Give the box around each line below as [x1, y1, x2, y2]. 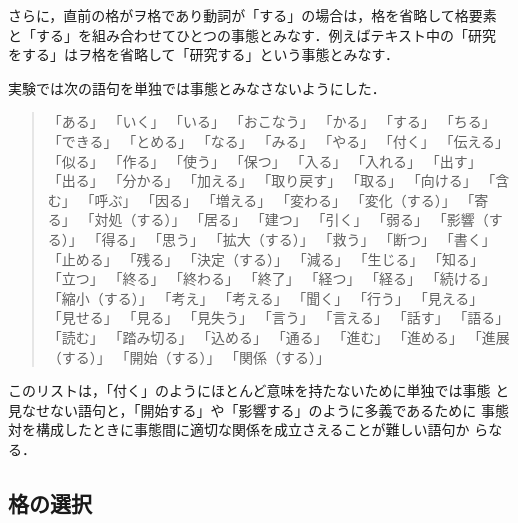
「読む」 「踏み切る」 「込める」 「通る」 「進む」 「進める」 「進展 [47, 326, 510, 347]
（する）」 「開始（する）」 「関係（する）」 [47, 346, 331, 367]
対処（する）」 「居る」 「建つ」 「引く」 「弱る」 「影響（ [94, 209, 489, 230]
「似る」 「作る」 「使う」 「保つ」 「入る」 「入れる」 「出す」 [47, 150, 482, 171]
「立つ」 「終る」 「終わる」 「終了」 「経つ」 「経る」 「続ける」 [47, 268, 496, 289]
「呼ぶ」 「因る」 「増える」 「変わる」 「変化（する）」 [80, 189, 456, 210]
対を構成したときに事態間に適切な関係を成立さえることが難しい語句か [8, 419, 470, 440]
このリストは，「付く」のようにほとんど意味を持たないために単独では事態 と [8, 380, 510, 401]
